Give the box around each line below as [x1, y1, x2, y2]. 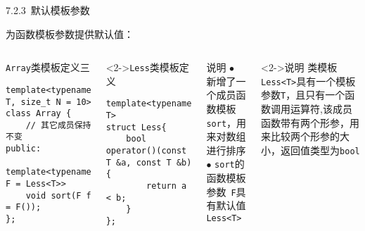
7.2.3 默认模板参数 [6, 3, 90, 17]
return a [146, 181, 187, 192]
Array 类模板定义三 [6, 60, 90, 75]
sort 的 [214, 156, 245, 171]
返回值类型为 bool [281, 142, 360, 157]
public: [6, 144, 41, 154]
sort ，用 [206, 115, 247, 130]
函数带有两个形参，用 [261, 115, 360, 130]
